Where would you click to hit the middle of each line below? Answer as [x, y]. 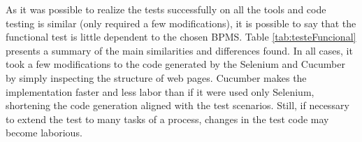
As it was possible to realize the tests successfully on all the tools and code [166, 9]
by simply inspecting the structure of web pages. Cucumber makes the [156, 77]
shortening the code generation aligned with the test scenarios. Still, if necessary [178, 105]
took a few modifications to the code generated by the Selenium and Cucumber [175, 64]
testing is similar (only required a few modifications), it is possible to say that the [181, 23]
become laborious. [44, 133]
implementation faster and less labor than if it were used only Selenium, [160, 91]
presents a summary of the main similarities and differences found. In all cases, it [179, 50]
